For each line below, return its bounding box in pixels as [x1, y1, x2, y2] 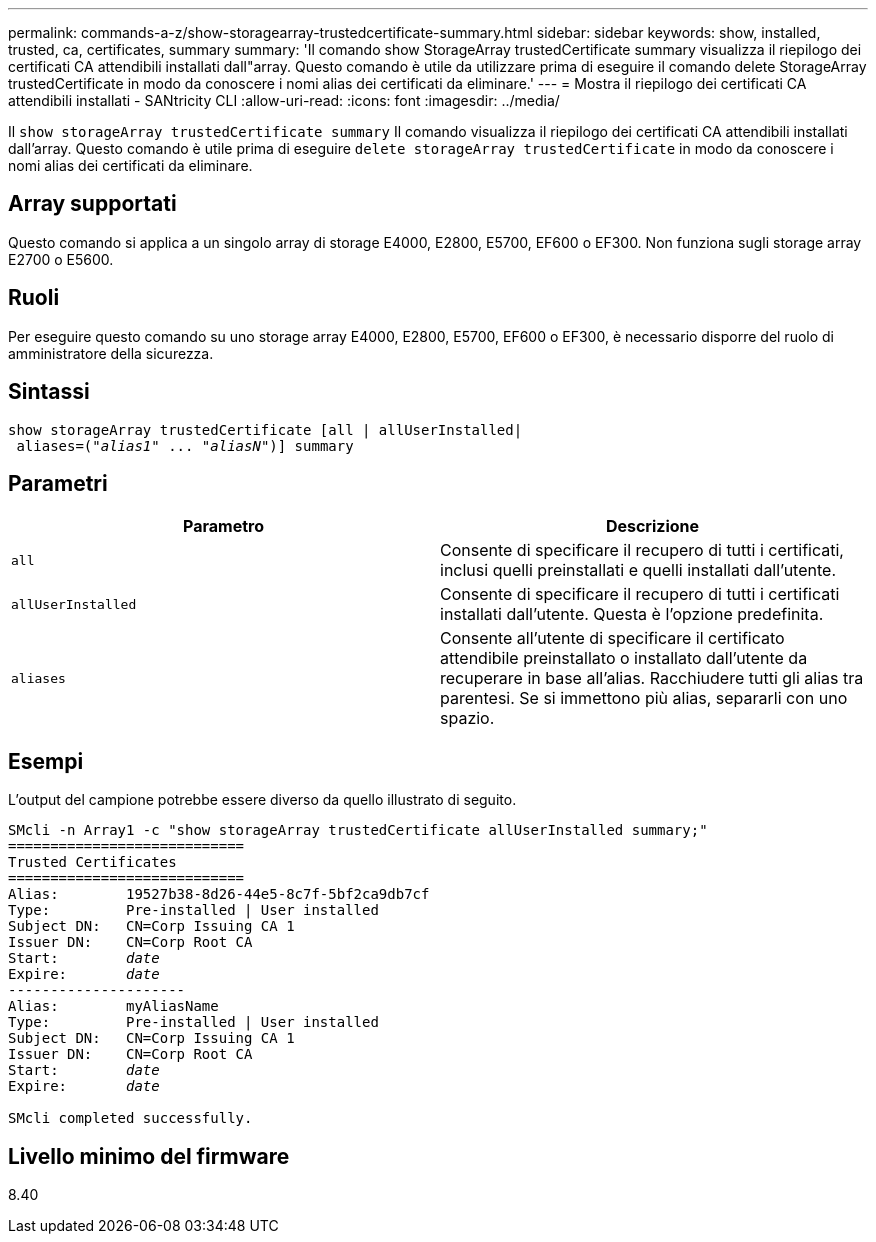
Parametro [183, 516, 264, 537]
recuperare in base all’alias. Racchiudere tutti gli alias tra [440, 668, 864, 689]
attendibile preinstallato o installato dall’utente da [440, 648, 808, 669]
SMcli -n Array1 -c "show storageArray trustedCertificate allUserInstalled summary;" [8, 822, 708, 839]
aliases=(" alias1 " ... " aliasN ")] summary [16, 437, 354, 454]
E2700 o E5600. [8, 250, 114, 268]
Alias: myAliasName [8, 998, 219, 1015]
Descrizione [605, 516, 700, 537]
